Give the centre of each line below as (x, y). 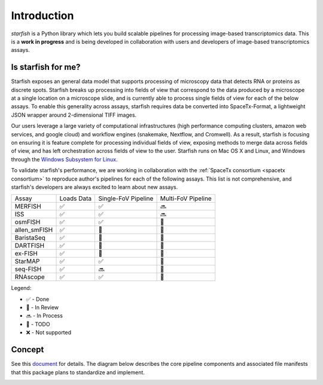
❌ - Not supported (49, 332)
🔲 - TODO (38, 324)
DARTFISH (30, 246)
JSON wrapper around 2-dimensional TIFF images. (74, 115)
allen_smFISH (34, 230)
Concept (28, 350)
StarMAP (27, 261)
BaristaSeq (30, 238)
